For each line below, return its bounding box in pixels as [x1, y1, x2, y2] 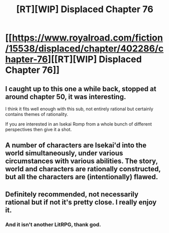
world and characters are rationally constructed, [5, 165, 161, 173]
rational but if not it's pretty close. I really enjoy [5, 198, 157, 206]
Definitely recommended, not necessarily [5, 190, 139, 199]
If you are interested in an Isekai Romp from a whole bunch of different [5, 121, 152, 127]
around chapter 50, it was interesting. [5, 92, 126, 101]
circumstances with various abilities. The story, [5, 157, 158, 166]
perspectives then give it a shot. [5, 127, 72, 132]
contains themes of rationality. [5, 111, 69, 117]
